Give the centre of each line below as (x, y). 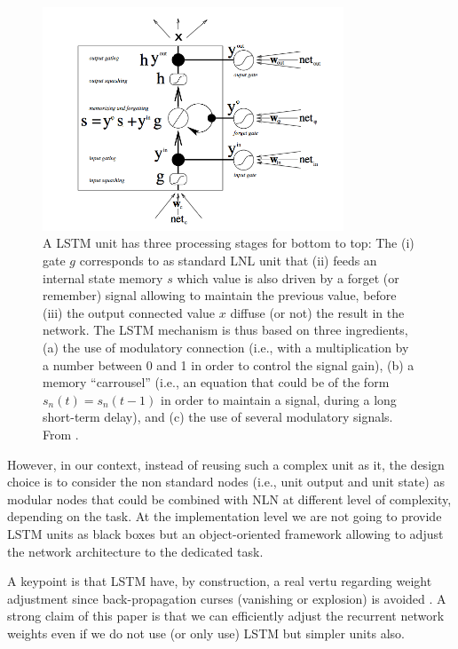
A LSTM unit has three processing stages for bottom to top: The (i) (229, 243)
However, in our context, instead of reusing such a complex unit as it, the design (226, 464)
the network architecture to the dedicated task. (135, 551)
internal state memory (103, 277)
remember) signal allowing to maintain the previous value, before (220, 295)
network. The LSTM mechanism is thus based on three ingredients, (225, 330)
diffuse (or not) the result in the (317, 312)
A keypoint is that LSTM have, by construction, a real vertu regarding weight (220, 581)
